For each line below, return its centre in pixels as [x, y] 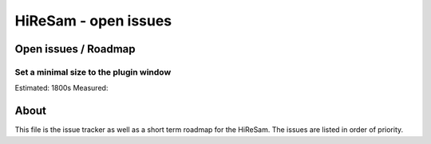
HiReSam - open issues [93, 21]
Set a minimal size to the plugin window [93, 72]
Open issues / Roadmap [75, 49]
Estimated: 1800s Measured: [61, 88]
